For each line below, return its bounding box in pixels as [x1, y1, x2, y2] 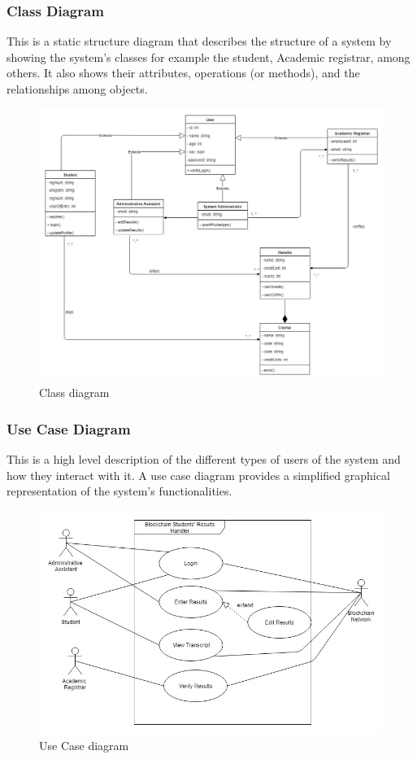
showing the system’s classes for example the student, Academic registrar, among [7, 48, 410, 65]
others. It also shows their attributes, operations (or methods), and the [7, 64, 360, 81]
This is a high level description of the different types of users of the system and [7, 450, 401, 467]
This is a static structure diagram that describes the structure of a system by [7, 33, 392, 50]
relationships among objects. [7, 81, 148, 97]
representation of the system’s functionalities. [7, 482, 232, 499]
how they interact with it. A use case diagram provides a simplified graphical [7, 466, 390, 483]
